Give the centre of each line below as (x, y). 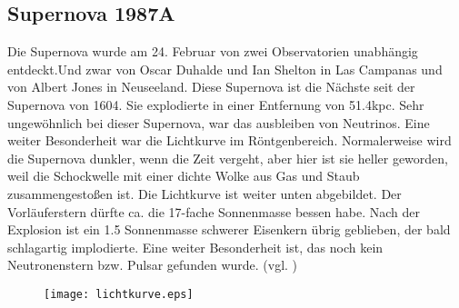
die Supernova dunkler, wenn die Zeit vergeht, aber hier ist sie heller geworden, (228, 158)
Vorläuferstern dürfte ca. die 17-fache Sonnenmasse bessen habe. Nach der (214, 211)
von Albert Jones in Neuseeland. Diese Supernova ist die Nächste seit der (211, 87)
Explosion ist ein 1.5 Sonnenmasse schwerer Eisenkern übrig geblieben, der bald (229, 229)
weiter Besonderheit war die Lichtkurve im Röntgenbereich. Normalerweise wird (229, 140)
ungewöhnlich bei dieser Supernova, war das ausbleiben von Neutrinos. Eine (219, 122)
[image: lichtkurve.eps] (119, 294)
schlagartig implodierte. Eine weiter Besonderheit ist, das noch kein (195, 247)
